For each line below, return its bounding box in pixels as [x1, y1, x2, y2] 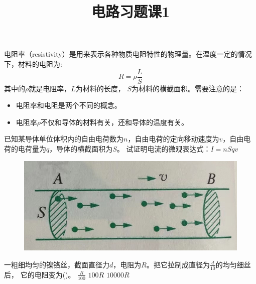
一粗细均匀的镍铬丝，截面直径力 [4, 259, 109, 269]
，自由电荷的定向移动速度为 [127, 133, 219, 144]
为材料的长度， [75, 83, 125, 93]
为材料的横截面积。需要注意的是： [132, 83, 244, 93]
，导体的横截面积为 [49, 144, 113, 154]
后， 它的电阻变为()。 [4, 269, 75, 279]
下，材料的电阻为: [4, 58, 62, 69]
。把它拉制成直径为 [146, 259, 210, 269]
